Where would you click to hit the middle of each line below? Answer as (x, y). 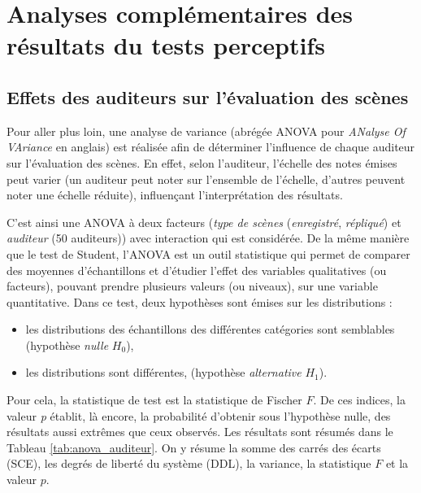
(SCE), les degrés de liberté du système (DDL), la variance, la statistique (189, 463)
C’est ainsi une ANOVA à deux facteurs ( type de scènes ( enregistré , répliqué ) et (204, 222)
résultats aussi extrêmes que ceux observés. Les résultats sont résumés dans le (200, 432)
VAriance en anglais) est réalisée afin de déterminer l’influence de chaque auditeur (211, 147)
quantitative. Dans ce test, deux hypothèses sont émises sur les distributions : (200, 301)
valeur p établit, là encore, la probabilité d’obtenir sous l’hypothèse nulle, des (199, 415)
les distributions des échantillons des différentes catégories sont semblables (210, 329)
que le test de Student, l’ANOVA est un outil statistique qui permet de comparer (208, 253)
